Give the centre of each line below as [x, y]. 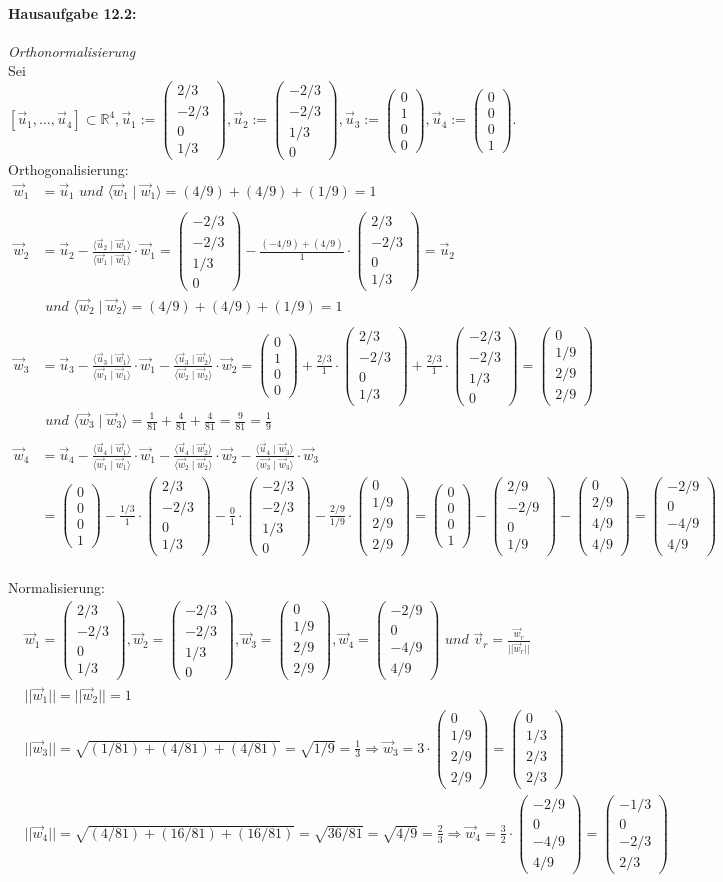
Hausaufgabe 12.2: [72, 12]
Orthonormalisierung [72, 50]
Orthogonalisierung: [68, 169]
